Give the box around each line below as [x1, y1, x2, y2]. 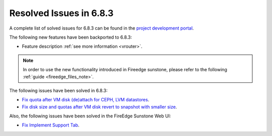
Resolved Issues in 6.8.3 [9, 8, 114, 19]
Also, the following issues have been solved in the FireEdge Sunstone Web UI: [9, 113, 171, 119]
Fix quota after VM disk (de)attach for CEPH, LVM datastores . [22, 97, 150, 103]
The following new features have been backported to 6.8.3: [9, 34, 132, 40]
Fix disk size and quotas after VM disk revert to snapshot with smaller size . [22, 103, 177, 110]
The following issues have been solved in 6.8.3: [9, 87, 108, 93]
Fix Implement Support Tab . [22, 122, 80, 128]
